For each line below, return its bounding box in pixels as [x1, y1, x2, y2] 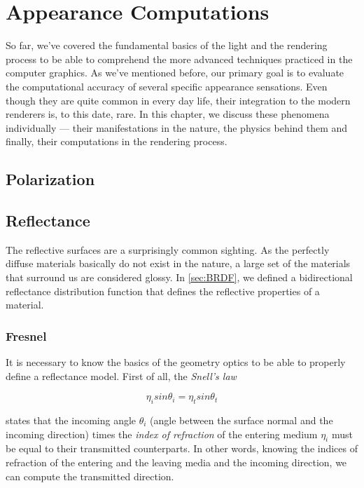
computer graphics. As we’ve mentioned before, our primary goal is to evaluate [6, 65, 344, 80]
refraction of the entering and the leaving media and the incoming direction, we [6, 455, 347, 470]
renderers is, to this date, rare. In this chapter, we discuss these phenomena [6, 107, 330, 121]
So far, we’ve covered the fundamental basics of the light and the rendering [6, 38, 328, 53]
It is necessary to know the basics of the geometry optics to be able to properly [6, 355, 346, 370]
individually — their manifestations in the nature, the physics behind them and [6, 120, 348, 135]
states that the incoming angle [6, 413, 136, 428]
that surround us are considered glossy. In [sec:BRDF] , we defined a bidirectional [6, 270, 353, 285]
